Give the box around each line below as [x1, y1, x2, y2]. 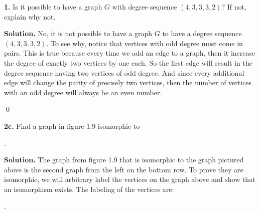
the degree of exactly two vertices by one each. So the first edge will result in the [4, 57, 252, 68]
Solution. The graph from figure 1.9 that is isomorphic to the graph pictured [4, 154, 244, 165]
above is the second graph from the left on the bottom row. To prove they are [4, 164, 243, 174]
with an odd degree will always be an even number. [4, 87, 162, 97]
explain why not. [4, 11, 56, 22]
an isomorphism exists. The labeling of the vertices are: [4, 183, 174, 194]
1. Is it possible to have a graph [4, 2, 102, 12]
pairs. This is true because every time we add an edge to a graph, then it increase [4, 48, 255, 58]
